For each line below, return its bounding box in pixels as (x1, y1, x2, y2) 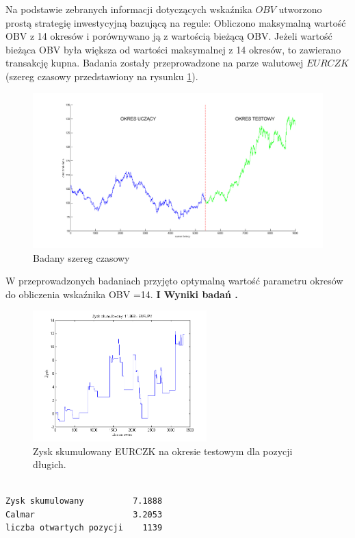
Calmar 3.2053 (5, 509, 163, 519)
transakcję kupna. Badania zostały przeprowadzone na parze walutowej (5, 56, 304, 70)
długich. (33, 457, 66, 472)
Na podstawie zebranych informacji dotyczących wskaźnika (5, 2, 252, 16)
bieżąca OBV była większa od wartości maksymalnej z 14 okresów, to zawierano (5, 42, 341, 56)
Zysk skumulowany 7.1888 (5, 496, 163, 506)
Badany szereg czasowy (33, 250, 130, 265)
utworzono (278, 2, 322, 16)
